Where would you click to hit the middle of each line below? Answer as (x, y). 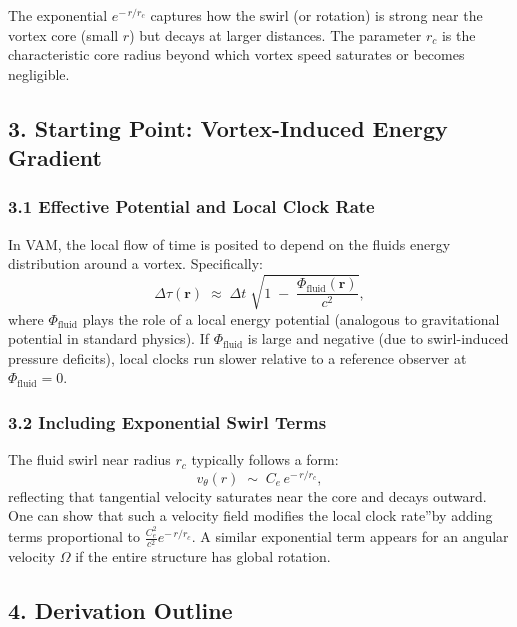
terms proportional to (74, 536)
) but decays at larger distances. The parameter (275, 34)
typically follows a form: (265, 459)
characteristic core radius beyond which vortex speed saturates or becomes (236, 54)
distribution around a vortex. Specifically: (135, 263)
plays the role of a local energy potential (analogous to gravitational (291, 318)
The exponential (58, 15)
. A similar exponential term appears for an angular (350, 536)
